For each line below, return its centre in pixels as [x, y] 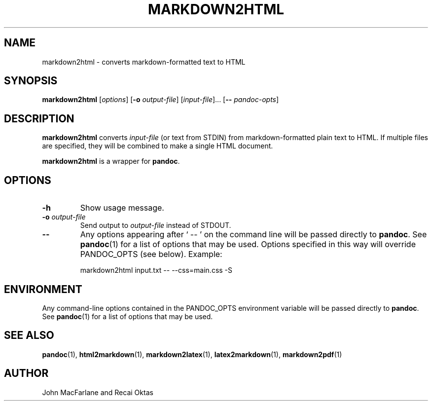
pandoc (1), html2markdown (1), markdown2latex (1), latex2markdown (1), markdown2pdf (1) [192, 354]
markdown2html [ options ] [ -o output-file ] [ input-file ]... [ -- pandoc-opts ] [161, 100]
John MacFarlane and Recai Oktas [98, 392]
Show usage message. [122, 208]
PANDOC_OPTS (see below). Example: [151, 254]
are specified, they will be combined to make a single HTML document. [158, 146]
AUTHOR [26, 373]
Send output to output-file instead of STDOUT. [156, 225]
